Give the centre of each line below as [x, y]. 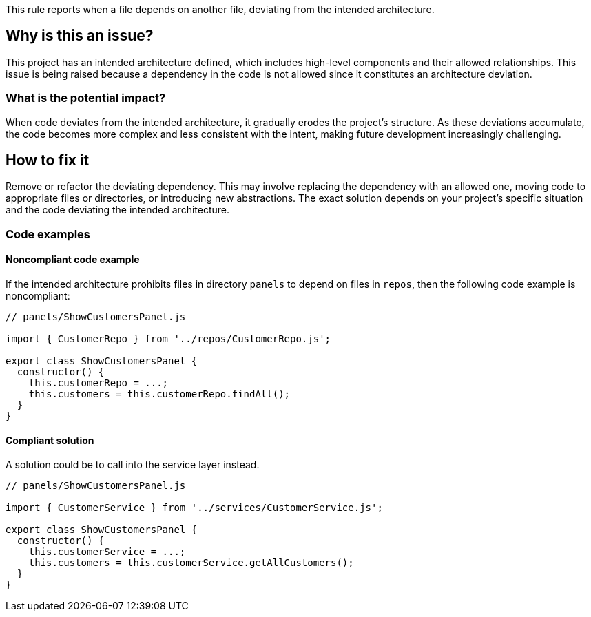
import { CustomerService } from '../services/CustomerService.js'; [194, 508]
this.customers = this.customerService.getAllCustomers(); [191, 563]
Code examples [48, 234]
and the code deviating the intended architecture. [118, 210]
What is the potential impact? [86, 98]
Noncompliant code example [73, 260]
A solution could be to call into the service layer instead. [133, 465]
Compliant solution [50, 440]
